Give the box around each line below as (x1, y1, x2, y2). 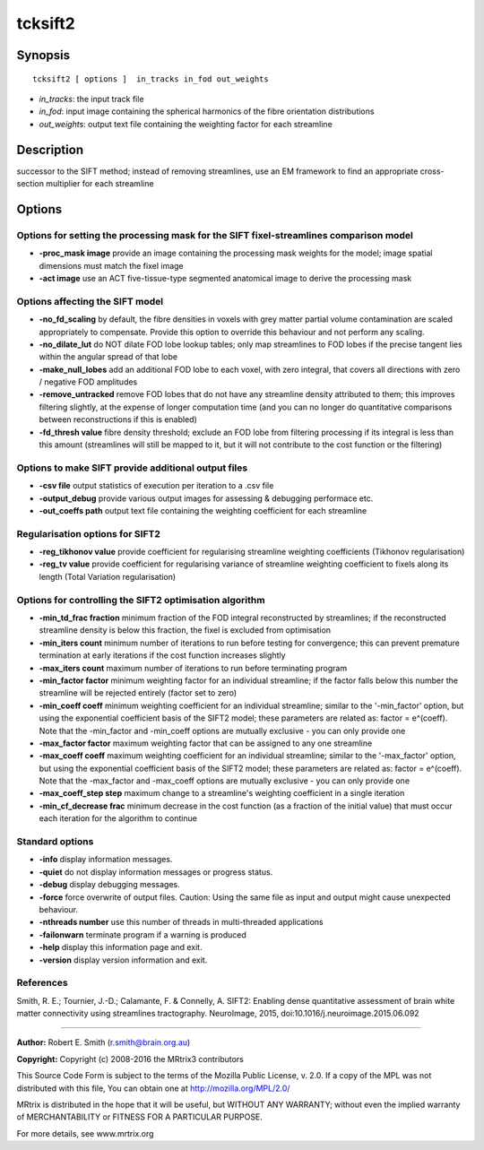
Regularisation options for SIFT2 (16, 527, 160, 540)
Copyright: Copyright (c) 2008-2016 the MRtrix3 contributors (16, 1053, 244, 1064)
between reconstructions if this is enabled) (39, 414, 197, 425)
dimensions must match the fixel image (39, 260, 184, 271)
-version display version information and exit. (39, 955, 208, 965)
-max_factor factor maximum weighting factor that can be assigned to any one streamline (39, 738, 373, 748)
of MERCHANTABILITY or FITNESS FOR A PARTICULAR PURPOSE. (16, 1111, 264, 1122)
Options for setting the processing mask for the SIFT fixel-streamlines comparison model (16, 229, 414, 241)
